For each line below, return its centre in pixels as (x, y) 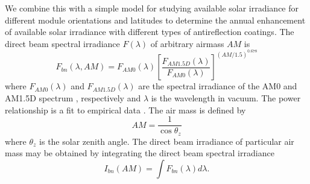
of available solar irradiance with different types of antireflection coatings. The (150, 32)
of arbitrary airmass (187, 43)
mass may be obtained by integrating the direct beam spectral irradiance (140, 153)
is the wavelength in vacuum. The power (226, 97)
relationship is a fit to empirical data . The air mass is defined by (125, 109)
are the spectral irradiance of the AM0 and (218, 86)
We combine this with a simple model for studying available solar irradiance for (152, 8)
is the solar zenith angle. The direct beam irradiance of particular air (167, 141)
